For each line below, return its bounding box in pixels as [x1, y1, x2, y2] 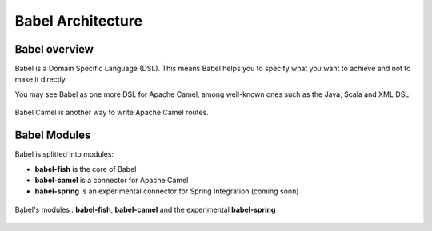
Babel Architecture [14, 12, 143, 30]
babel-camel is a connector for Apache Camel [34, 175, 189, 185]
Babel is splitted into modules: [14, 149, 114, 159]
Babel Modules [14, 129, 91, 142]
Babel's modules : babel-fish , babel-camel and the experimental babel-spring [14, 205, 276, 214]
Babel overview [14, 42, 94, 56]
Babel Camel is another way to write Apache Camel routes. [14, 108, 210, 117]
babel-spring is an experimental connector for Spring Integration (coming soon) [34, 186, 299, 196]
